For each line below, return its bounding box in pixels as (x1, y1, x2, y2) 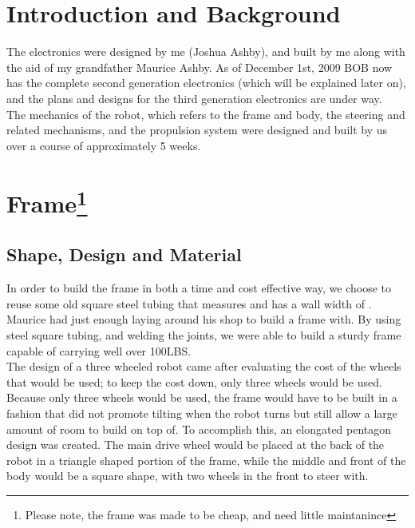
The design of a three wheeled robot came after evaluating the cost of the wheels (6, 358, 401, 375)
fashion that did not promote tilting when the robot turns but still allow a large (6, 404, 398, 421)
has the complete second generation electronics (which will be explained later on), (6, 74, 406, 91)
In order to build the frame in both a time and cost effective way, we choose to (6, 280, 392, 296)
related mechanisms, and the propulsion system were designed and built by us (6, 121, 388, 138)
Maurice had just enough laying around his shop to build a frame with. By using (6, 311, 401, 328)
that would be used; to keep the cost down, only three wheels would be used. (6, 373, 382, 390)
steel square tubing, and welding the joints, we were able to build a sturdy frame (6, 326, 401, 343)
